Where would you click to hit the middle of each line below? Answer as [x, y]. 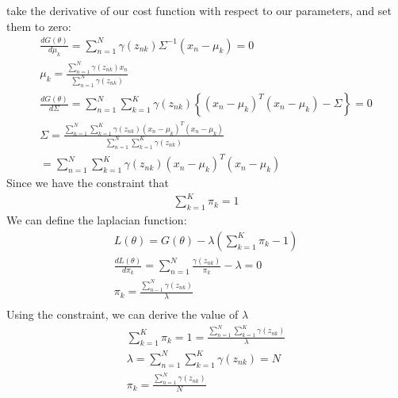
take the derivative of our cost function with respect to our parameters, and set [199, 10]
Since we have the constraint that [88, 183]
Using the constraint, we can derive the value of [122, 314]
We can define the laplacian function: [97, 220]
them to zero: [39, 26]
